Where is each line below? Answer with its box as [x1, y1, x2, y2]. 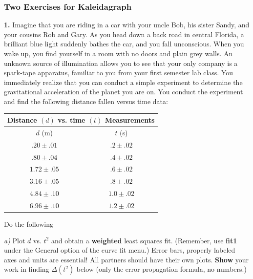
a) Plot [4, 235, 25, 245]
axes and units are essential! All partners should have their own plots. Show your [4, 254, 249, 264]
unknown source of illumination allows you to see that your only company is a [4, 58, 238, 68]
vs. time [58, 115, 85, 125]
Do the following [4, 219, 53, 229]
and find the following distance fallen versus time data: [4, 96, 168, 106]
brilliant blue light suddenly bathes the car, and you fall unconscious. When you [4, 39, 244, 49]
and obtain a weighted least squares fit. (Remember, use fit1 [51, 235, 237, 245]
